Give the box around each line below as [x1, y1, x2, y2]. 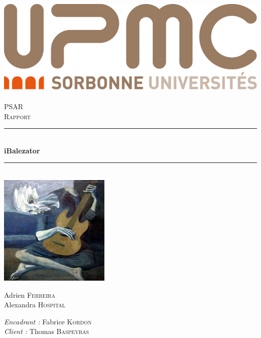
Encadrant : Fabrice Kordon [4, 316, 92, 326]
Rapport [4, 111, 31, 121]
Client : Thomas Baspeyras [4, 326, 89, 336]
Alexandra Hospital [4, 299, 66, 310]
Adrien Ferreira [4, 289, 55, 300]
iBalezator [4, 145, 40, 155]
